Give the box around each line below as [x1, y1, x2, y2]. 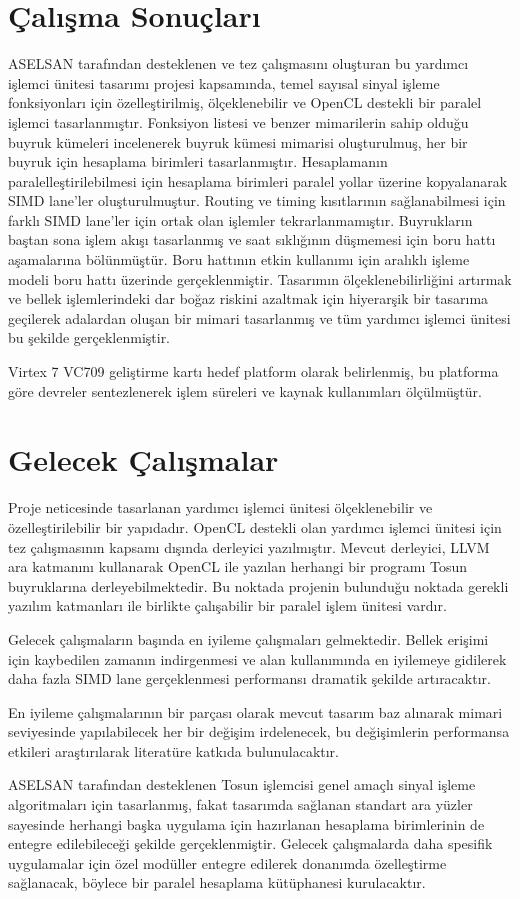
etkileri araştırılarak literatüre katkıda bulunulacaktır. [8, 740, 339, 761]
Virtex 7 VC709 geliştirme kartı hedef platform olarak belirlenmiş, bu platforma [8, 361, 499, 382]
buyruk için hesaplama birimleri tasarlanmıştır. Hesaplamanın [8, 151, 388, 172]
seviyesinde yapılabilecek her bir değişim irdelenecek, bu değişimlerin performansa [8, 721, 510, 742]
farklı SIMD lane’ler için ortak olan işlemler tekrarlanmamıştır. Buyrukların [8, 209, 473, 230]
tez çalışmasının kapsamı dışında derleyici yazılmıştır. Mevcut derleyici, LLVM [8, 536, 490, 557]
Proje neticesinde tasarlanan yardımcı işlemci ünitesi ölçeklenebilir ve [8, 497, 433, 518]
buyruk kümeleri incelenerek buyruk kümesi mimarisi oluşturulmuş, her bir [8, 131, 468, 152]
